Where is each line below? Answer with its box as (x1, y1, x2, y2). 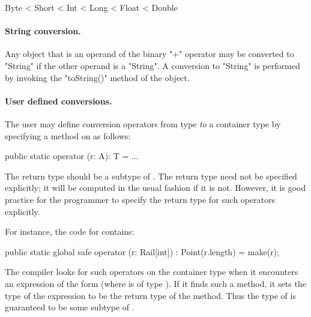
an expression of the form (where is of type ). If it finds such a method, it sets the (5, 277, 306, 289)
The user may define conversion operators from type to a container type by (5, 117, 281, 130)
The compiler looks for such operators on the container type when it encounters (5, 265, 298, 278)
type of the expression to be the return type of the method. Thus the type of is (5, 289, 296, 301)
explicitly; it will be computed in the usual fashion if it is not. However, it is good (5, 181, 306, 194)
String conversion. (5, 25, 81, 37)
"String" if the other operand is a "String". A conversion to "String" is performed (5, 59, 300, 71)
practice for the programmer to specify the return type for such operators (5, 193, 276, 205)
